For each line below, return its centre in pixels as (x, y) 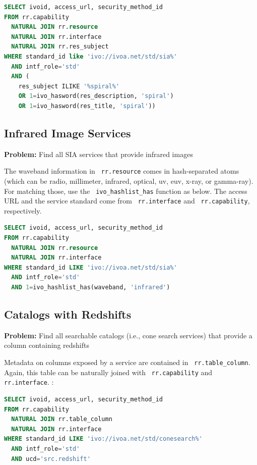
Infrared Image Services (68, 133)
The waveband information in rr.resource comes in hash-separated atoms (122, 171)
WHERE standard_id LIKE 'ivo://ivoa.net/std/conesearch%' (103, 439)
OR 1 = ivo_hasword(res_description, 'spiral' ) (96, 96)
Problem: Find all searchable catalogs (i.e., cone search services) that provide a (128, 335)
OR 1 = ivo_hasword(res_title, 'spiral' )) (87, 106)
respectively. (23, 210)
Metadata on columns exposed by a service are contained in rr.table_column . (127, 362)
